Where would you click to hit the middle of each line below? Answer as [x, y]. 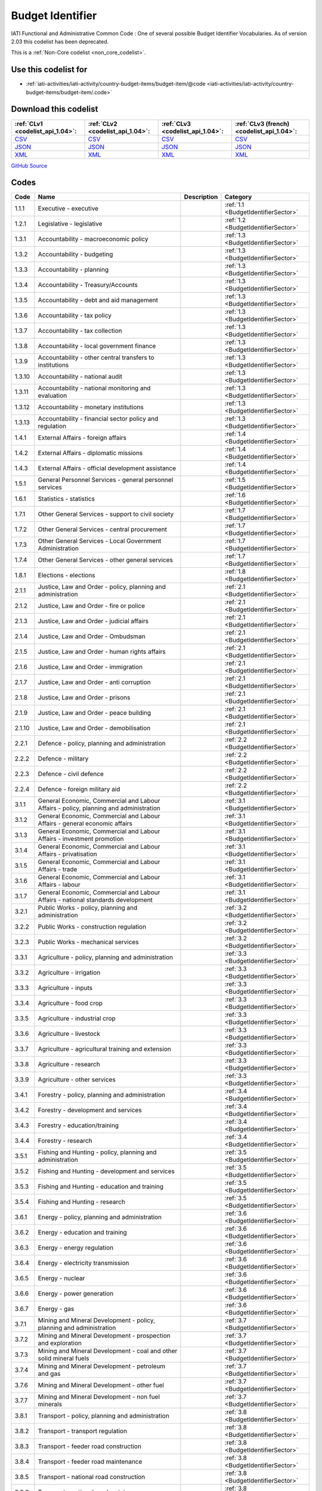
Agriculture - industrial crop [77, 1019]
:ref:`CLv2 [103, 123]
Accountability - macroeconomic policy [93, 239]
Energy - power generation [76, 1294]
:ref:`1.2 [235, 220]
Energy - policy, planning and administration [100, 1217]
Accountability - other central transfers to [96, 358]
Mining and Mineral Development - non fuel [99, 1397]
